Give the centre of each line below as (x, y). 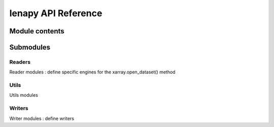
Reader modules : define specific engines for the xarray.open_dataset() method (92, 72)
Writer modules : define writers (42, 118)
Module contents (37, 31)
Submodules (30, 47)
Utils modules (24, 95)
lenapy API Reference (56, 13)
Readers (20, 62)
